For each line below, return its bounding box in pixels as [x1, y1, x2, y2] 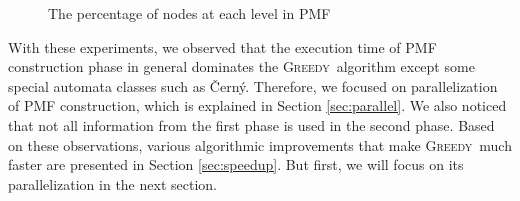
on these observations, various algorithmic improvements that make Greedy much [8, 134, 512, 155]
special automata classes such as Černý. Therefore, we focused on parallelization [8, 75, 498, 96]
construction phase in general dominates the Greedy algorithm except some [8, 56, 475, 77]
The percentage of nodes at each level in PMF [48, 3, 331, 23]
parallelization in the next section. [8, 173, 217, 194]
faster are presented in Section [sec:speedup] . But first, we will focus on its [8, 154, 464, 175]
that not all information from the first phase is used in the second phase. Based [8, 114, 495, 135]
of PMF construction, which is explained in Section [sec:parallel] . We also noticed [8, 95, 507, 116]
